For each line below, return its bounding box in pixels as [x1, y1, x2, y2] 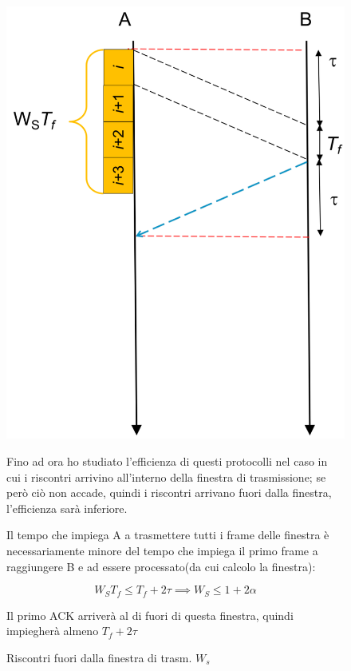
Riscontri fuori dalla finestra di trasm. [6, 649, 192, 665]
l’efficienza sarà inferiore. [6, 499, 128, 516]
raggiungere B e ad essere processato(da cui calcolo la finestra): [6, 558, 316, 574]
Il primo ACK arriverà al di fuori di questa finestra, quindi [6, 606, 294, 623]
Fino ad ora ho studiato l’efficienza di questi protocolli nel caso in [6, 452, 328, 469]
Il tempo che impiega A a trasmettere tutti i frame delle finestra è [6, 526, 329, 543]
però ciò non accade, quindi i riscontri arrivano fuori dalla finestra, [6, 484, 332, 501]
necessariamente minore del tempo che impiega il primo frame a [6, 542, 318, 558]
